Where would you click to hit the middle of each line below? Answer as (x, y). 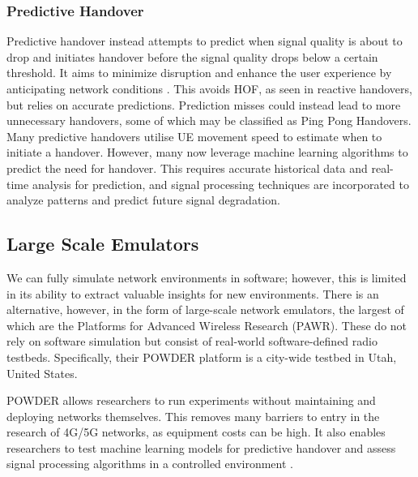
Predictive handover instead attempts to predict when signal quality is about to (205, 41)
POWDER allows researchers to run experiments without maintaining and (191, 400)
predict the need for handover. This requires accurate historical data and (187, 168)
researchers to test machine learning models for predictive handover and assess (201, 447)
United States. (42, 373)
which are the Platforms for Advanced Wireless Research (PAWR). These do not (207, 325)
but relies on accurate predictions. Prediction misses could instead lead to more (204, 104)
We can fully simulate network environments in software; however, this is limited (207, 277)
